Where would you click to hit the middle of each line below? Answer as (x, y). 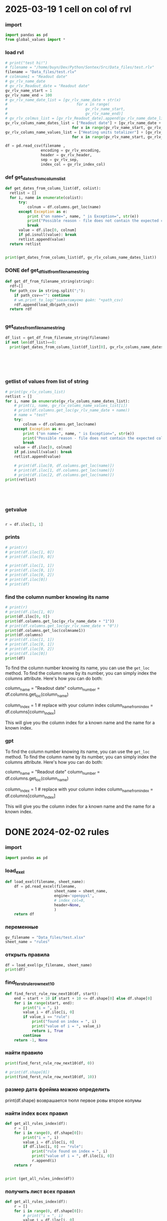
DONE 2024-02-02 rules (57, 832)
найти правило (24, 1053)
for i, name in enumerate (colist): (46, 198)
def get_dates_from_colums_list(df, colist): (53, 188)
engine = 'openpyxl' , (74, 896)
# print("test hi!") (27, 63)
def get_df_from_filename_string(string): (50, 282)
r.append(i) (44, 1161)
